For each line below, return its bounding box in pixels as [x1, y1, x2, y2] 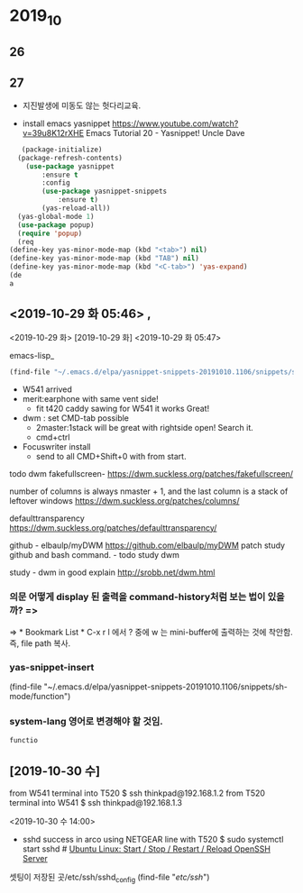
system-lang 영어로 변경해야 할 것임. [9, 715, 164, 728]
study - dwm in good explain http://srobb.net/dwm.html [9, 567, 216, 578]
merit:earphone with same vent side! [22, 393, 160, 404]
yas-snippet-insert [9, 661, 95, 673]
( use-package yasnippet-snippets [41, 187, 168, 196]
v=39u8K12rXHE [22, 127, 84, 138]
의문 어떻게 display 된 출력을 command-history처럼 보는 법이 [9, 591, 266, 604]
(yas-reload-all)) [41, 204, 111, 213]
